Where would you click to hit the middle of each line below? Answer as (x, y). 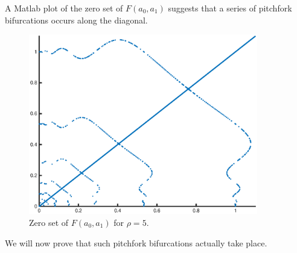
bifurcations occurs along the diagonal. (76, 20)
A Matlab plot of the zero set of (64, 8)
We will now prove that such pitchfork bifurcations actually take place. (136, 242)
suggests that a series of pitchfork (230, 8)
